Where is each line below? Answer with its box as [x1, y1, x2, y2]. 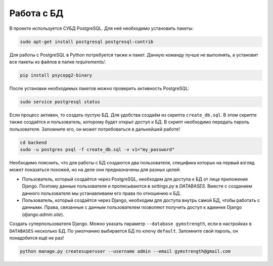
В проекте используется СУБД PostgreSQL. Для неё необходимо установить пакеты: [9, 25, 194, 31]
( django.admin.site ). [22, 211, 64, 217]
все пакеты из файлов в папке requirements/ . [9, 59, 106, 65]
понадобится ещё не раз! [9, 235, 64, 241]
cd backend [20, 140, 47, 145]
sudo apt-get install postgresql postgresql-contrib [20, 38, 154, 45]
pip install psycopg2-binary [20, 72, 93, 78]
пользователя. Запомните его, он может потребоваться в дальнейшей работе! [9, 126, 180, 132]
